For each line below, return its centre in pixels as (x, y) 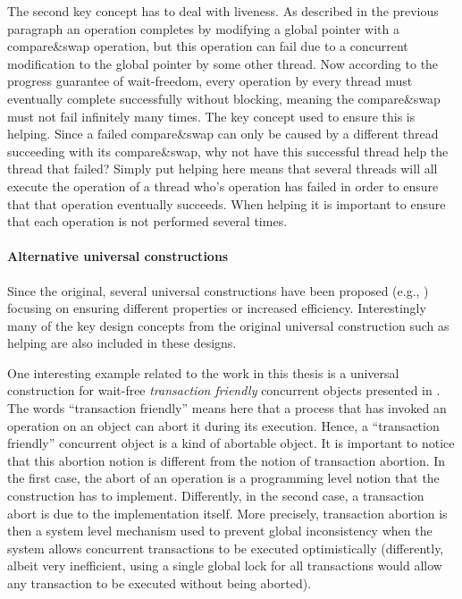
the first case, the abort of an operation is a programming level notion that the (223, 478)
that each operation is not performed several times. (147, 221)
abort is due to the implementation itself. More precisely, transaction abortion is (227, 513)
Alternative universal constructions (118, 256)
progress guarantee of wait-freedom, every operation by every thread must (210, 81)
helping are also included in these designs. (122, 343)
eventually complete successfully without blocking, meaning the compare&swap (224, 98)
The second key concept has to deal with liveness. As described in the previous (223, 11)
